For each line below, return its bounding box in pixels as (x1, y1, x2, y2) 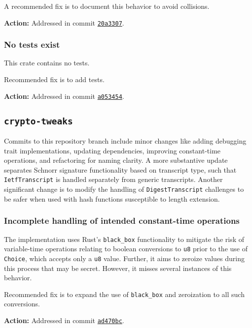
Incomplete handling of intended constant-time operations (4, 214, 240, 227)
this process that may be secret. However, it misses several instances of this (4, 263, 232, 273)
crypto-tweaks (4, 116, 73, 126)
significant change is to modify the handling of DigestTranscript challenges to (4, 184, 244, 194)
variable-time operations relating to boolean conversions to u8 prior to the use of (4, 243, 248, 254)
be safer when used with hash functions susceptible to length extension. (4, 193, 220, 204)
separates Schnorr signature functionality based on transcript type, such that (4, 164, 237, 175)
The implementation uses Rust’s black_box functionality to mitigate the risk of (4, 234, 244, 244)
